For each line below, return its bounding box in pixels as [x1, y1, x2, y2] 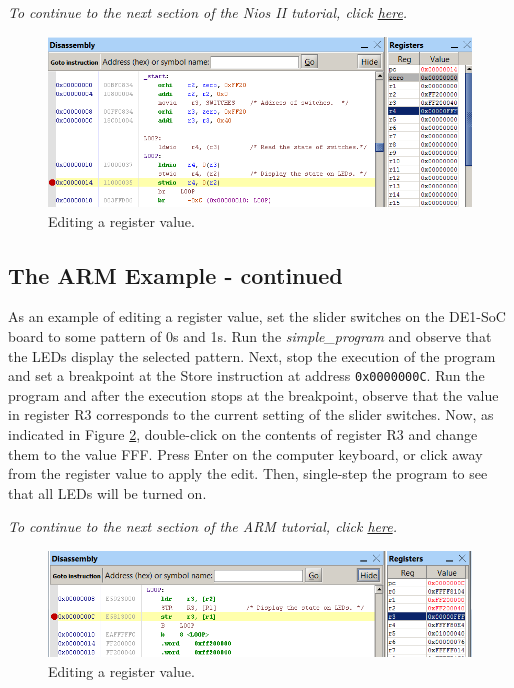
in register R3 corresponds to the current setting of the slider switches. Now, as [8, 404, 494, 425]
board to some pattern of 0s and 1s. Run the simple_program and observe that [8, 326, 492, 346]
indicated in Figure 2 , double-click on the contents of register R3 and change [8, 424, 478, 445]
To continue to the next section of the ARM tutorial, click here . [8, 516, 397, 537]
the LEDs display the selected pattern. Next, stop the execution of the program [8, 345, 496, 366]
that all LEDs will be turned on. [8, 482, 207, 503]
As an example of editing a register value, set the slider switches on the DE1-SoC [8, 306, 506, 327]
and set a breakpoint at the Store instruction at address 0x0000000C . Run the [8, 365, 485, 386]
